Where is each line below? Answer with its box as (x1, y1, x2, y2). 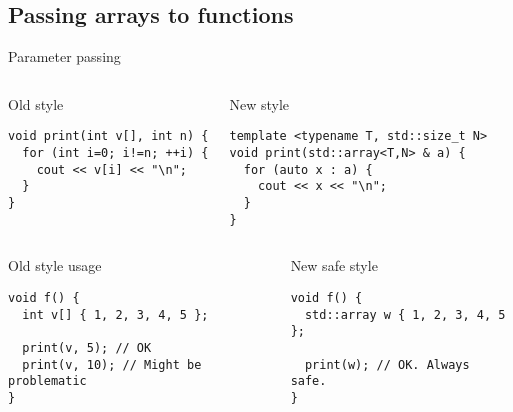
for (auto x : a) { (243, 162, 373, 177)
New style (229, 93, 290, 114)
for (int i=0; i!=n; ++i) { (22, 146, 209, 161)
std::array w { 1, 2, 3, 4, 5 (304, 307, 506, 322)
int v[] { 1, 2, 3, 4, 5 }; (22, 307, 209, 322)
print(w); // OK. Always (304, 357, 470, 372)
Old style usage (8, 255, 102, 276)
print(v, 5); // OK (22, 340, 152, 355)
